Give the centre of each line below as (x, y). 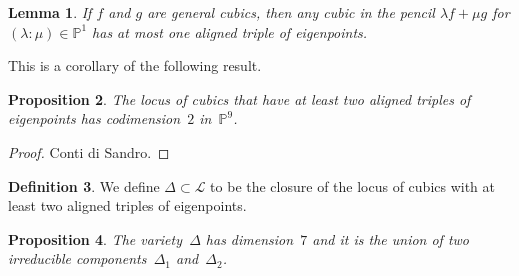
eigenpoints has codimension (94, 118)
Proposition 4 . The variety (95, 238)
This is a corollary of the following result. (135, 65)
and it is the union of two (391, 238)
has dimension (249, 238)
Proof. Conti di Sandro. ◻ (89, 151)
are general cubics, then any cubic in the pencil (291, 12)
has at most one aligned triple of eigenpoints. (230, 31)
